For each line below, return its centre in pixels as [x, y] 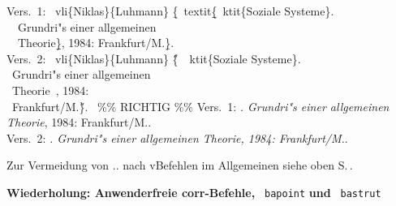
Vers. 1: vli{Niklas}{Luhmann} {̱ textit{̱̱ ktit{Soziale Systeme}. [170, 11]
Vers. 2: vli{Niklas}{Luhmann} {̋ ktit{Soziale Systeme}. [154, 58]
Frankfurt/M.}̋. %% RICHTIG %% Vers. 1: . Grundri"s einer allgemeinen [200, 106]
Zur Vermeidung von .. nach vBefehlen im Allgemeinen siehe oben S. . [180, 165]
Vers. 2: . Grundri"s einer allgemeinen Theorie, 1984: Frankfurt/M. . [177, 137]
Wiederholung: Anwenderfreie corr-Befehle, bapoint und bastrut [194, 192]
